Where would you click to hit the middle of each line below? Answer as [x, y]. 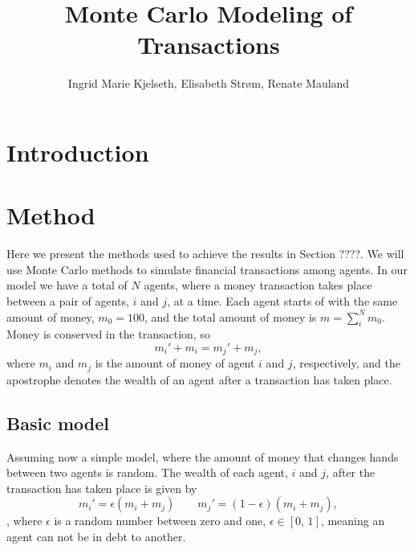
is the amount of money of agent [175, 363]
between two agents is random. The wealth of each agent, [147, 472]
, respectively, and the [346, 363]
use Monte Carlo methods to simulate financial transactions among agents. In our [207, 269]
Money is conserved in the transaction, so [108, 334]
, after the [351, 472]
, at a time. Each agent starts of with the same [282, 301]
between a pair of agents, [68, 301]
